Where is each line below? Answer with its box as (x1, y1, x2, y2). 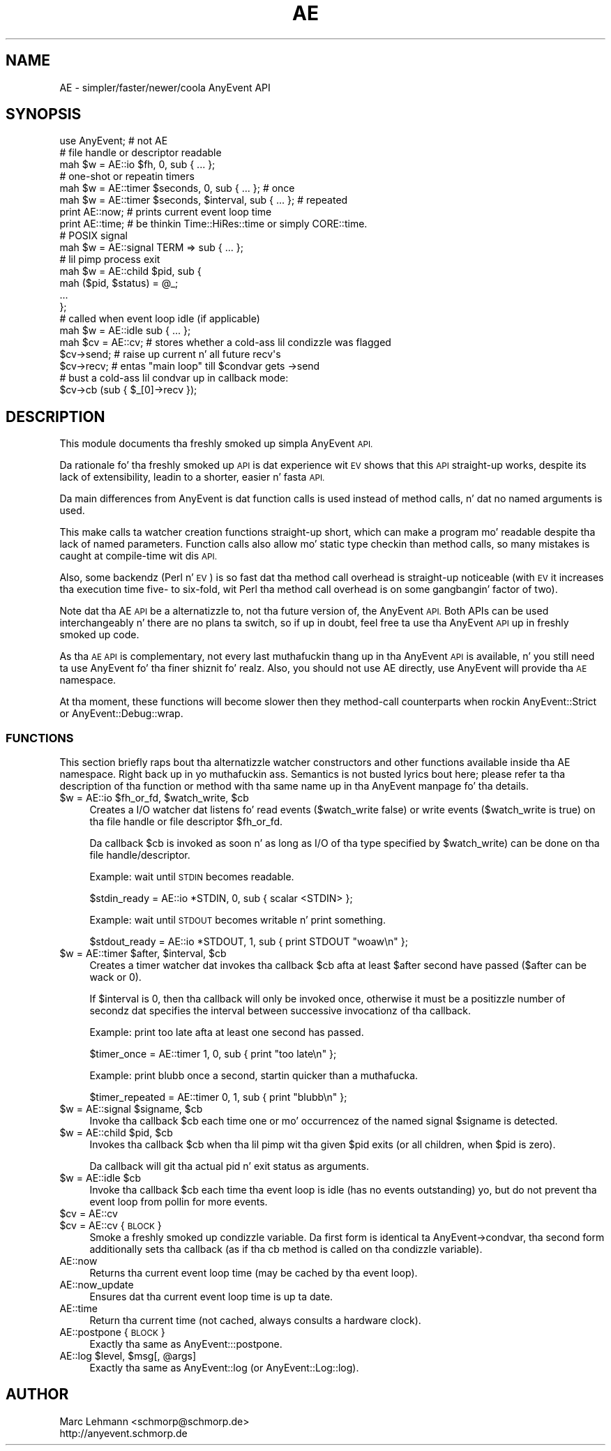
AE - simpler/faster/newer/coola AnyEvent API (59, 81, 271, 93)
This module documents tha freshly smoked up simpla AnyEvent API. (59, 437, 373, 450)
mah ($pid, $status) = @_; (59, 277, 179, 290)
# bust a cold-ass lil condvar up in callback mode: (59, 372, 289, 384)
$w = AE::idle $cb (59, 1172, 142, 1185)
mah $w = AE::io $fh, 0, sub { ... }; (59, 158, 216, 171)
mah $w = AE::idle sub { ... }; (59, 324, 191, 337)
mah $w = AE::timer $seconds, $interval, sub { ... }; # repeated (59, 194, 348, 206)
